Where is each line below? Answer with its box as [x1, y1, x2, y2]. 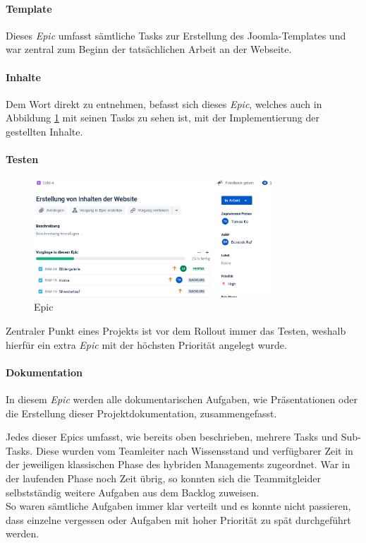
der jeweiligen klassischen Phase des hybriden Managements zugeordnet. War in [6, 457, 350, 472]
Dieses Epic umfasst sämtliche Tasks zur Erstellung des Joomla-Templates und [6, 28, 346, 42]
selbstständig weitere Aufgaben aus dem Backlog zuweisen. [6, 484, 260, 499]
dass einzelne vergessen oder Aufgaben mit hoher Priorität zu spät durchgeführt [6, 512, 351, 527]
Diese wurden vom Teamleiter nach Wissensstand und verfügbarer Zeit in [35, 443, 353, 458]
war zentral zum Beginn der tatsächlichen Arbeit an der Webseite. [6, 42, 292, 56]
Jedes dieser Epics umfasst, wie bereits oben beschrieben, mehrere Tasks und [6, 429, 338, 444]
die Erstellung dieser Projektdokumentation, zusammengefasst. [6, 405, 277, 420]
